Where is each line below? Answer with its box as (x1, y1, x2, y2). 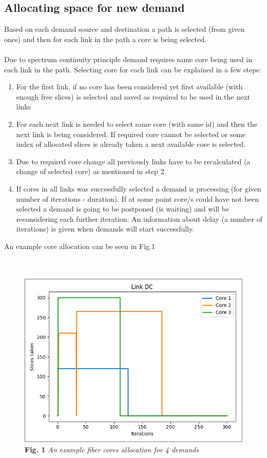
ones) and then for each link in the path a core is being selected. (4, 33, 206, 44)
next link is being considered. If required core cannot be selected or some (16, 128, 246, 139)
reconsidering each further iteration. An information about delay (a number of (16, 213, 262, 224)
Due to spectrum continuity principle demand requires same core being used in (4, 53, 252, 64)
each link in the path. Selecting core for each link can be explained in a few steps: (4, 64, 261, 74)
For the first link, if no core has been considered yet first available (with (16, 81, 243, 92)
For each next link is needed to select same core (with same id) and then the (16, 118, 257, 129)
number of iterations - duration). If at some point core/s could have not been (16, 193, 259, 204)
